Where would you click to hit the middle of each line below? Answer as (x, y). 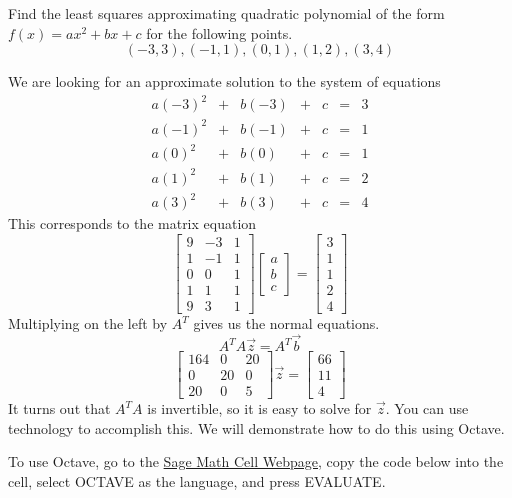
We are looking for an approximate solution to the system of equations (224, 81)
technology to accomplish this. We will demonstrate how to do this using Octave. (256, 427)
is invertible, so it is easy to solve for (259, 408)
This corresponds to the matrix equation (132, 223)
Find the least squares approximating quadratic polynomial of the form (226, 13)
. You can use (427, 408)
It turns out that (59, 408)
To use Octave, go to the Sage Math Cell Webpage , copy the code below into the (256, 461)
